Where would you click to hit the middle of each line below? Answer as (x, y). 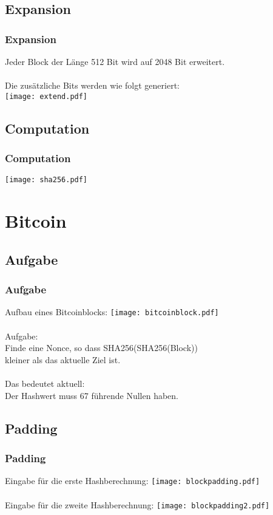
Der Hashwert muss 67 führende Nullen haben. (92, 395)
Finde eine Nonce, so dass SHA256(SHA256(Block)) (101, 348)
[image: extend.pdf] (46, 96)
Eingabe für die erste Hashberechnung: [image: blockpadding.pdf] (133, 481)
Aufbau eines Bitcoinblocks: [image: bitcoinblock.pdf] (112, 312)
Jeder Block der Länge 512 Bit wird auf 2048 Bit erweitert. (115, 61)
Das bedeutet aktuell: (45, 384)
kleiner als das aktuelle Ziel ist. (63, 359)
